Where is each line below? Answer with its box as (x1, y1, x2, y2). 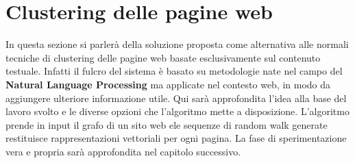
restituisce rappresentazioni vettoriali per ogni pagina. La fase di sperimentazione (5, 131, 347, 145)
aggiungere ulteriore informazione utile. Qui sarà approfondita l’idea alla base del (5, 90, 347, 105)
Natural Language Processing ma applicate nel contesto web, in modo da (5, 77, 331, 91)
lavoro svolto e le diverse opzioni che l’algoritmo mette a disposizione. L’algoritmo (5, 104, 350, 118)
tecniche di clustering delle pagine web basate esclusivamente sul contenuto (5, 50, 321, 64)
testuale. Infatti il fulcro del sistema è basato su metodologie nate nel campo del (5, 64, 343, 78)
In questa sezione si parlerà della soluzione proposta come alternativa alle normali (5, 37, 349, 51)
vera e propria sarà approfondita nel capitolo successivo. (5, 144, 241, 158)
